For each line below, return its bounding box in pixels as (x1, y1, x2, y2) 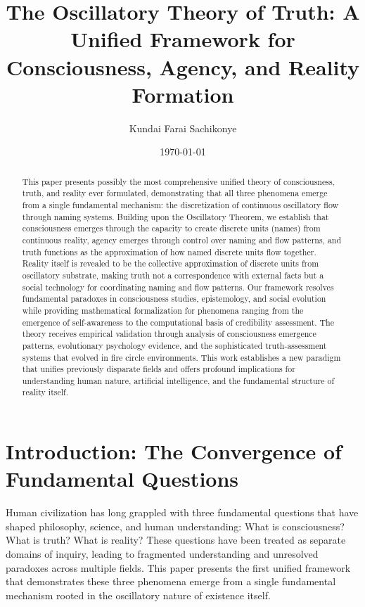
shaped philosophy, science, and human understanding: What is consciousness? (6, 518, 345, 533)
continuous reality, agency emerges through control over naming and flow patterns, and (22, 234, 342, 245)
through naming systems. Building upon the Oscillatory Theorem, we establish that (22, 210, 329, 222)
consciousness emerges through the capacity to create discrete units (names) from (22, 222, 321, 234)
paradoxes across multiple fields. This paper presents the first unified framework (6, 560, 351, 575)
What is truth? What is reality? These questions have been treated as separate (6, 532, 346, 547)
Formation (132, 79, 234, 108)
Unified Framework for (70, 25, 295, 53)
